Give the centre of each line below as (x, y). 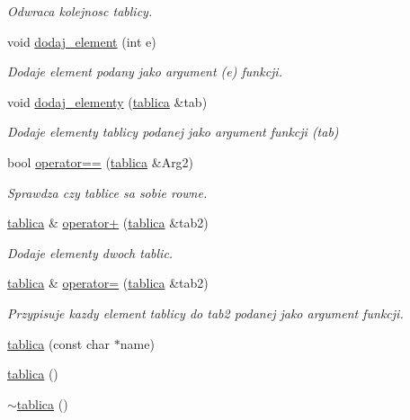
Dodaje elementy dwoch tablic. (90, 252)
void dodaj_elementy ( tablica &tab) (107, 101)
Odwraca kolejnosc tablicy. (80, 11)
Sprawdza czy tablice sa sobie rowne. (107, 192)
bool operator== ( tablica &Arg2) (101, 161)
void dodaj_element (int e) (82, 41)
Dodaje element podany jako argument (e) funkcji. (145, 71)
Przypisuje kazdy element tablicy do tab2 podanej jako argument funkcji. (205, 313)
